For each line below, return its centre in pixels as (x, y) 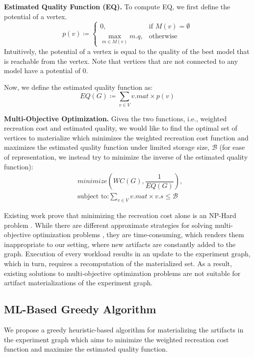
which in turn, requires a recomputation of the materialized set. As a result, (118, 263)
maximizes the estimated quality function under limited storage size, (107, 147)
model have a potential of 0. (46, 70)
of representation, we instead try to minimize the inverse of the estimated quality (126, 157)
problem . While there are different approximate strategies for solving (108, 225)
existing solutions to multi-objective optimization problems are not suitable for (122, 273)
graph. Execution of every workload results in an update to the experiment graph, (127, 254)
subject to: (93, 197)
